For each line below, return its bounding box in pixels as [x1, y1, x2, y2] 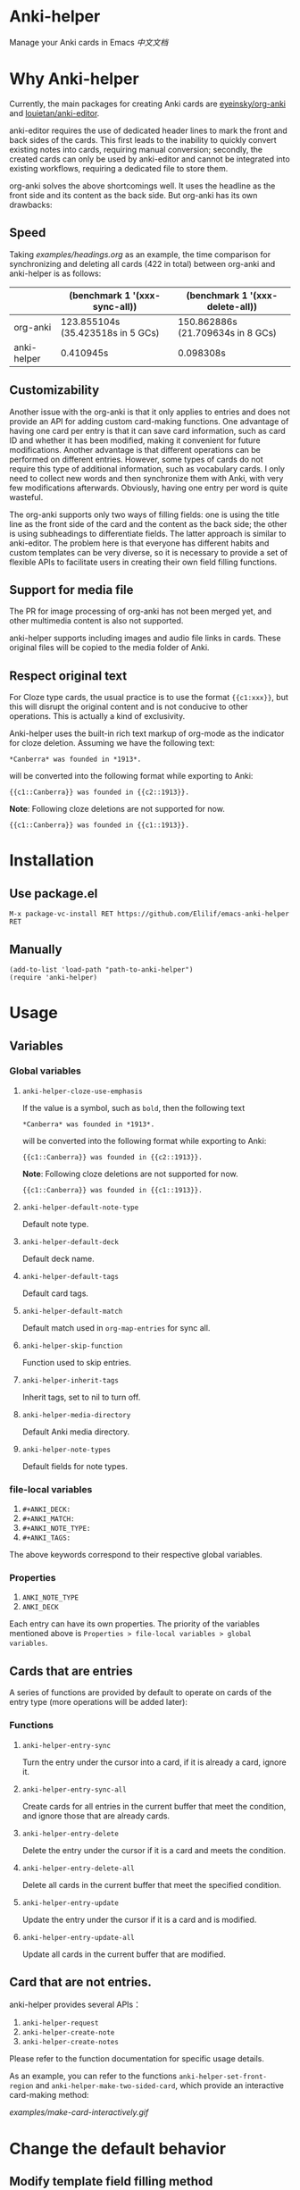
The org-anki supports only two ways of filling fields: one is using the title [9, 509, 279, 520]
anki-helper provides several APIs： [9, 1999, 141, 2010]
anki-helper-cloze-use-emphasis [21, 1087, 143, 1096]
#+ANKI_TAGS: [21, 1534, 71, 1542]
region [9, 2082, 34, 2091]
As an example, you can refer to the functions [9, 2070, 178, 2082]
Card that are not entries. [9, 1974, 152, 1989]
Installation [9, 850, 95, 871]
